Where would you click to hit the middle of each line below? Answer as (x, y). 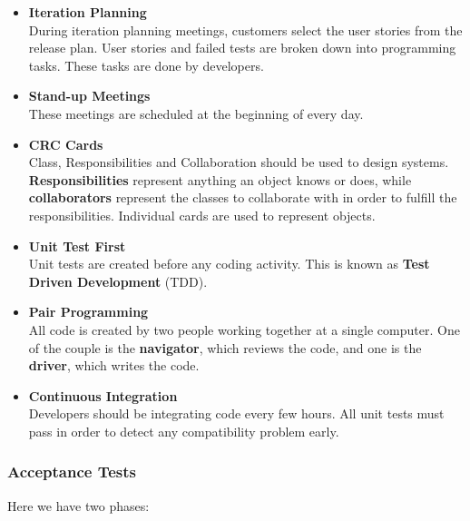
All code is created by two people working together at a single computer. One (244, 329)
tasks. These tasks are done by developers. (146, 65)
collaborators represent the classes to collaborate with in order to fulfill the (243, 197)
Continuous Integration (103, 395)
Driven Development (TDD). (118, 281)
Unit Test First (77, 246)
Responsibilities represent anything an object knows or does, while (220, 179)
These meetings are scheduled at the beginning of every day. (196, 113)
